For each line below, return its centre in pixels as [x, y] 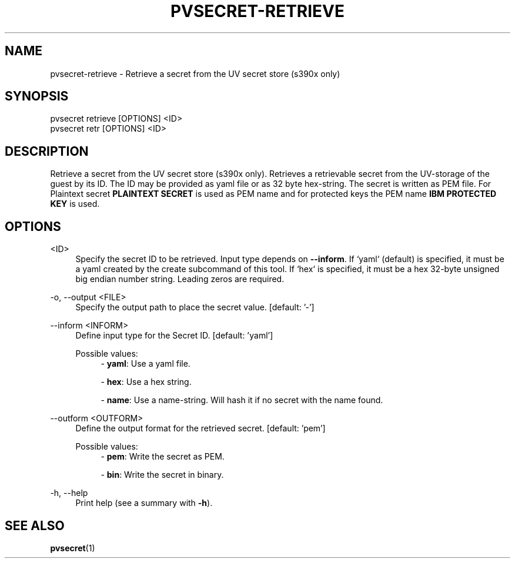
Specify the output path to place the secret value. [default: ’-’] [195, 307]
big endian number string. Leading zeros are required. [180, 279]
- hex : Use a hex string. [146, 382]
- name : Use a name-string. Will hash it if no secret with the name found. [242, 400]
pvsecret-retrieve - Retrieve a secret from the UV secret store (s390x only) [195, 73]
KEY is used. [75, 204]
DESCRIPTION [47, 151]
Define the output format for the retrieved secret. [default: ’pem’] [200, 428]
